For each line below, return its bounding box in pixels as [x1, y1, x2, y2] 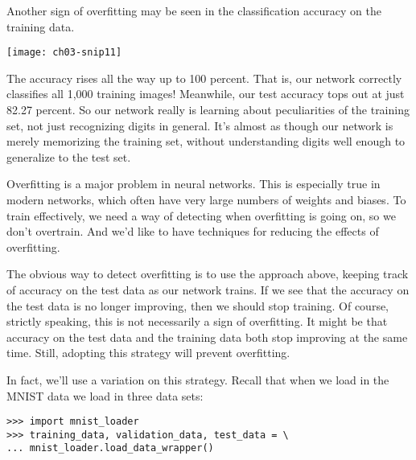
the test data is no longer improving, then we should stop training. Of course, [6, 297, 389, 314]
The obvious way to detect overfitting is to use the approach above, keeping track [6, 265, 409, 282]
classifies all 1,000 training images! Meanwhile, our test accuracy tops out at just [6, 85, 405, 102]
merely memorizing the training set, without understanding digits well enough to [6, 133, 406, 150]
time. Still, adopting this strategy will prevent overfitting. [6, 344, 290, 361]
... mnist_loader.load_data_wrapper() [6, 442, 214, 454]
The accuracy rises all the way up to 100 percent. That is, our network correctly [6, 69, 402, 86]
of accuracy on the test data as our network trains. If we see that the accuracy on [6, 281, 410, 298]
